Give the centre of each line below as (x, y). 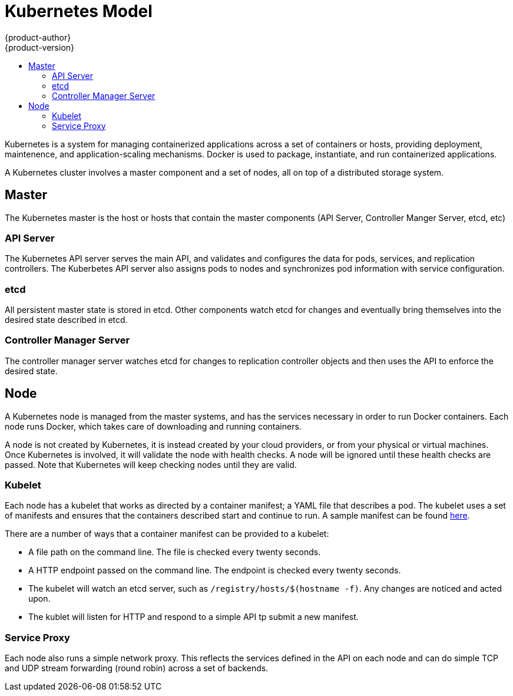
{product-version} (40, 47)
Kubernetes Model (79, 11)
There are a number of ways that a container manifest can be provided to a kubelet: (167, 534)
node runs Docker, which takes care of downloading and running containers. (153, 426)
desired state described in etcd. (66, 320)
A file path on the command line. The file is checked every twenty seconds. (175, 552)
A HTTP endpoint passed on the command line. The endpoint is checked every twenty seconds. (215, 570)
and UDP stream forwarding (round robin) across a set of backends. (137, 668)
